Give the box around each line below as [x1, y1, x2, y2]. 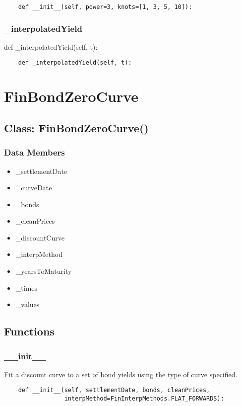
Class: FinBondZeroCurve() [4, 120, 149, 135]
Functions [4, 324, 55, 339]
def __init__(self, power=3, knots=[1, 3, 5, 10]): [18, 3, 192, 10]
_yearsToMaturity [15, 266, 72, 276]
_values [15, 299, 40, 310]
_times [15, 282, 38, 293]
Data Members [4, 146, 65, 159]
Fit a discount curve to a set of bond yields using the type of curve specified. [4, 369, 238, 379]
